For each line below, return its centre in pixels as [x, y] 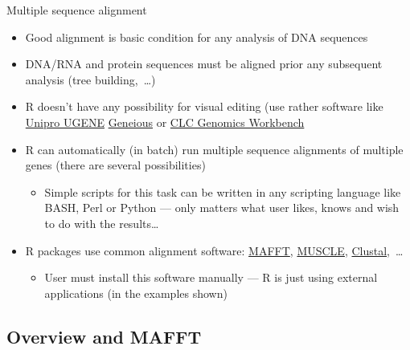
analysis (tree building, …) [90, 79]
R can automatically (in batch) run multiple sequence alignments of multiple [214, 149]
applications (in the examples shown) [136, 293]
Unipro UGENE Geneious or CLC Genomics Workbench [165, 122]
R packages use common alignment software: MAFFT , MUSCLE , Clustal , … [214, 250]
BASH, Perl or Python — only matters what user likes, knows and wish [222, 208]
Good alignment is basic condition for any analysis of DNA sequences [197, 37]
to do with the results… [102, 223]
